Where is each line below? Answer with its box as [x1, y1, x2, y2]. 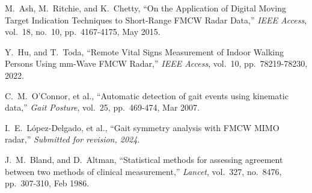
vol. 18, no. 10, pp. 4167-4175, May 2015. [5, 25, 161, 38]
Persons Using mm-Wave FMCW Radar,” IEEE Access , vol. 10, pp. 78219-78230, [5, 57, 308, 70]
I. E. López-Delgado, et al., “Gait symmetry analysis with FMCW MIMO [5, 121, 280, 133]
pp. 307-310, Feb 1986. [5, 177, 90, 189]
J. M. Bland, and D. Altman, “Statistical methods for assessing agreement [5, 153, 283, 165]
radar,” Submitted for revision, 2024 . [5, 133, 140, 146]
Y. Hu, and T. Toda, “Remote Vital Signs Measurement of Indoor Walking [5, 45, 284, 58]
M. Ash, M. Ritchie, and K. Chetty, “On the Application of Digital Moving [5, 2, 286, 14]
